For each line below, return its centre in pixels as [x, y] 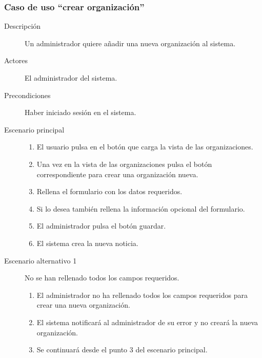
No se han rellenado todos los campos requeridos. [102, 278]
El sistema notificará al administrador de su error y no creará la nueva [147, 322]
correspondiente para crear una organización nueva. [117, 174]
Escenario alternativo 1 [41, 260]
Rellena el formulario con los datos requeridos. [109, 191]
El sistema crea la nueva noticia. [87, 243]
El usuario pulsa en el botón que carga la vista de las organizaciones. [145, 147]
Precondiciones [27, 95]
